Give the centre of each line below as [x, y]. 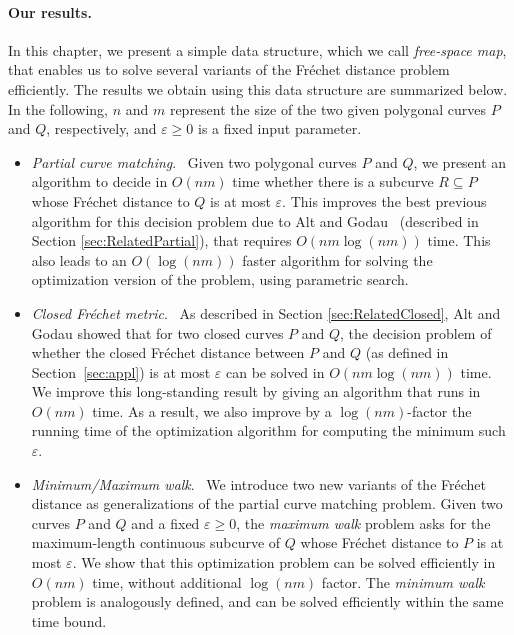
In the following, [58, 108]
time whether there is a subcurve [333, 181]
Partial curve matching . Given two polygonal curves [194, 161]
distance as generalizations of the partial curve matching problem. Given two [267, 503]
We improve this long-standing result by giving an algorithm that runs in [256, 391]
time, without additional [167, 581]
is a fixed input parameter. [280, 128]
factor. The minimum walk [403, 581]
